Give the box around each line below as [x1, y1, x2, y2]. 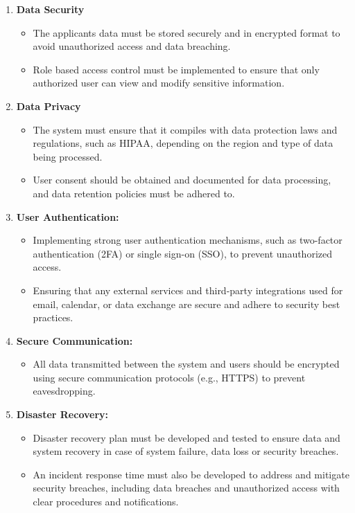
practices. [33, 310, 73, 325]
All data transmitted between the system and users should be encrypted [33, 357, 340, 371]
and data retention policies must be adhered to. [33, 186, 235, 200]
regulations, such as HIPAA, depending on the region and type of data [33, 136, 334, 150]
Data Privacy [16, 98, 81, 113]
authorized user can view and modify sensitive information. [33, 75, 285, 90]
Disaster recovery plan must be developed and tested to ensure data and [33, 430, 340, 444]
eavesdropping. [33, 384, 96, 398]
